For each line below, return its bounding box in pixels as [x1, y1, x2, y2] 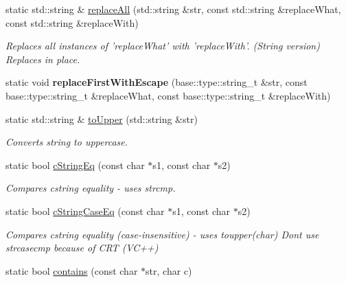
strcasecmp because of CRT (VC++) [5, 240, 159, 255]
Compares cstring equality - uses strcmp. [5, 181, 176, 195]
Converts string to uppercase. [5, 135, 128, 149]
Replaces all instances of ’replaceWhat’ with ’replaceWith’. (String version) [5, 38, 320, 53]
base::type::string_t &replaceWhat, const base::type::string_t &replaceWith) [5, 88, 331, 102]
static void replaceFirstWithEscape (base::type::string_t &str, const [5, 75, 308, 89]
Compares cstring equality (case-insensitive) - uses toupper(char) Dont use [5, 227, 319, 241]
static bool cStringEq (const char [5, 157, 145, 172]
